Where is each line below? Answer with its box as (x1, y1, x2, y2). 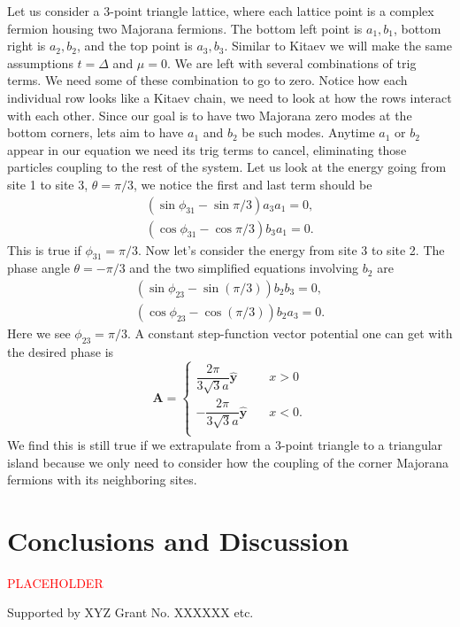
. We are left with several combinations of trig (166, 53, 417, 72)
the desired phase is (7, 342, 114, 360)
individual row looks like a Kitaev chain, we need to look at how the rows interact (7, 88, 452, 106)
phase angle (7, 259, 70, 277)
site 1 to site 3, (7, 174, 88, 193)
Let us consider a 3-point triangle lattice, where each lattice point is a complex (7, 2, 434, 19)
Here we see (7, 324, 71, 343)
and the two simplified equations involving (129, 259, 359, 277)
